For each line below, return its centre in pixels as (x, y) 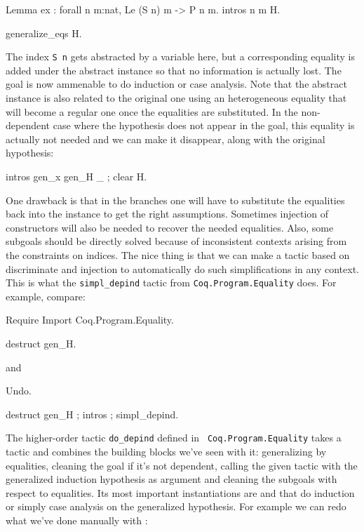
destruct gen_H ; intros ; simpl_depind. (92, 414)
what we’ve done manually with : (77, 520)
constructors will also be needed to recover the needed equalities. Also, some (170, 227)
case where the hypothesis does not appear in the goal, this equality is (204, 125)
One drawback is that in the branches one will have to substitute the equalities (175, 200)
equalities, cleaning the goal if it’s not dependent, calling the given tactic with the (182, 465)
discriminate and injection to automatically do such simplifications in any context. (182, 268)
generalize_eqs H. (44, 33)
